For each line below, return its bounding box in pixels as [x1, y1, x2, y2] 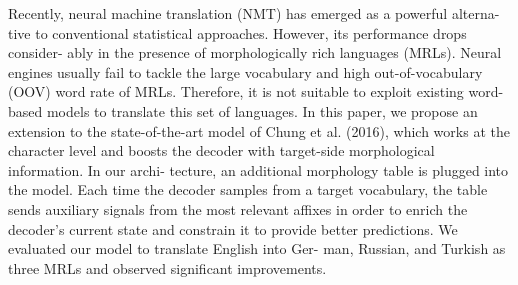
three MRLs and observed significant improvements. [8, 257, 327, 278]
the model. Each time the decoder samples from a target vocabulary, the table [8, 179, 488, 200]
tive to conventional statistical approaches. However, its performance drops [8, 22, 467, 43]
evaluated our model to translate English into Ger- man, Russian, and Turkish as [8, 238, 506, 259]
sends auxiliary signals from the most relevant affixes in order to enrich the [8, 198, 468, 219]
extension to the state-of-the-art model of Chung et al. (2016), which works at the [8, 120, 510, 141]
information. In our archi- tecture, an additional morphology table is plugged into [8, 159, 509, 180]
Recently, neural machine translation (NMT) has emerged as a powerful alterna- [8, 3, 500, 23]
